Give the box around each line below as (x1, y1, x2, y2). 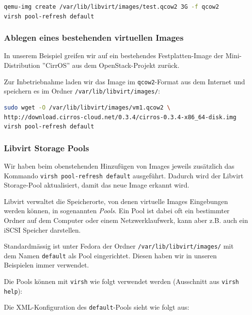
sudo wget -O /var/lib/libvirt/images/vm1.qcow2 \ (4, 104, 171, 111)
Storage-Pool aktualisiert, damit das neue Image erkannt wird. (4, 180, 189, 190)
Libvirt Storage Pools (4, 142, 89, 154)
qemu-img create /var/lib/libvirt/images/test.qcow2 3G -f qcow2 (4, 3, 219, 10)
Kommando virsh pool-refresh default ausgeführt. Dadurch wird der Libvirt (4, 170, 244, 180)
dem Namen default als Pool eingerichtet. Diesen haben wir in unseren (4, 250, 217, 260)
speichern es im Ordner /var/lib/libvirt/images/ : (4, 86, 160, 96)
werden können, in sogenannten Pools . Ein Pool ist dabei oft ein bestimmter (4, 205, 230, 216)
